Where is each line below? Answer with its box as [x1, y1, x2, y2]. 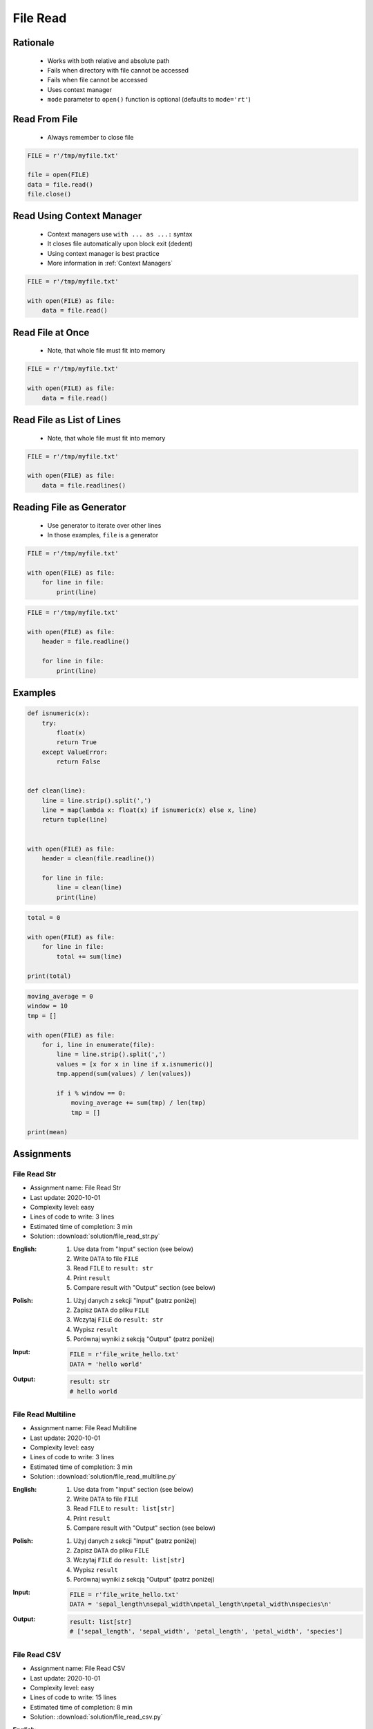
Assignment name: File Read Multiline [30, 1424, 137, 1432]
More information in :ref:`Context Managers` [47, 259, 173, 268]
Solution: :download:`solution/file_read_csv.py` [30, 1712, 163, 1721]
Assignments [12, 1148, 72, 1160]
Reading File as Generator [12, 501, 127, 513]
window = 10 [27, 1002, 68, 1010]
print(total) [27, 972, 72, 980]
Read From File [12, 113, 78, 124]
